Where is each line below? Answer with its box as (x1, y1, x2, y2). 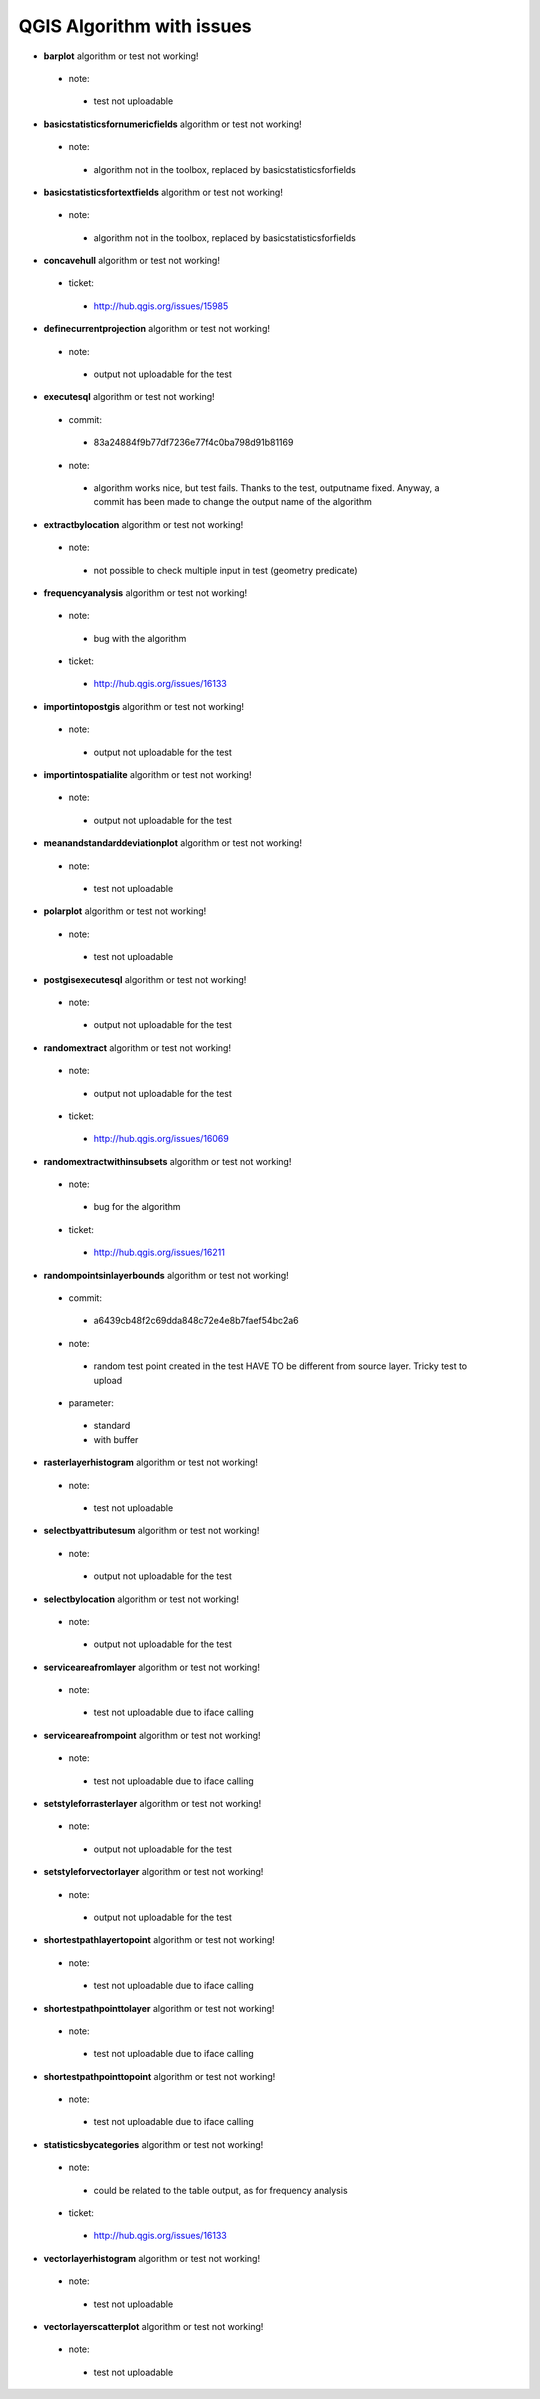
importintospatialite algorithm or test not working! (43, 769, 252, 781)
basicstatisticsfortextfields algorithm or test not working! (43, 186, 284, 198)
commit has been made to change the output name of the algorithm (93, 496, 372, 508)
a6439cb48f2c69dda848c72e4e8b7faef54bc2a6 (93, 1315, 299, 1327)
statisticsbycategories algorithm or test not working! (43, 2138, 264, 2150)
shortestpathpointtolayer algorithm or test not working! (43, 2002, 275, 2014)
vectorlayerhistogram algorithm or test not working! (43, 2252, 260, 2264)
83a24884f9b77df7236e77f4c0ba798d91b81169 (93, 436, 294, 449)
